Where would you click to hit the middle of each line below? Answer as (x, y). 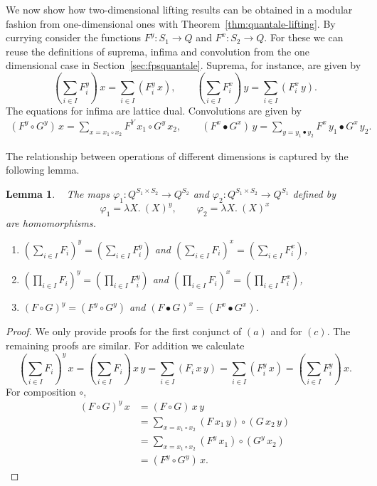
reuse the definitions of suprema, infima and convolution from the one (158, 51)
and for (286, 331)
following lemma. (43, 170)
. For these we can (304, 37)
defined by (314, 193)
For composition (41, 391)
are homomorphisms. (51, 222)
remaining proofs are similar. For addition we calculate (125, 345)
